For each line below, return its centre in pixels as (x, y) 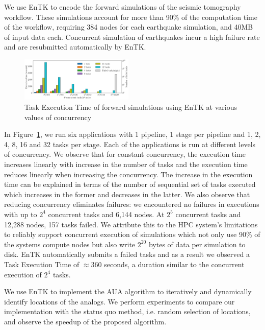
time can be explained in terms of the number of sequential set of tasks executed (130, 184)
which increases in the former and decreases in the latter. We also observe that (127, 194)
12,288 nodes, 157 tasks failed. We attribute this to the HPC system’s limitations (131, 224)
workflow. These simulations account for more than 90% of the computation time (131, 17)
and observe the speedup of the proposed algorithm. (85, 321)
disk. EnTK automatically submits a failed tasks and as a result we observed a (127, 254)
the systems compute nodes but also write (70, 244)
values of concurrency (58, 117)
